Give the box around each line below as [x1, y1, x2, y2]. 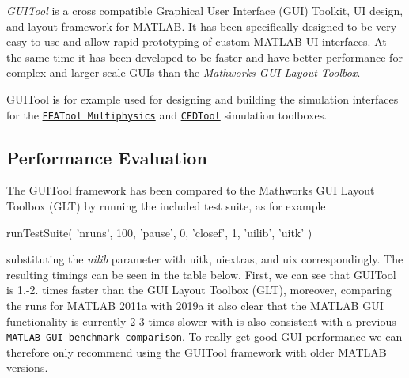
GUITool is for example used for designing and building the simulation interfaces [6, 90, 399, 107]
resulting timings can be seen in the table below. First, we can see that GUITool [6, 266, 396, 282]
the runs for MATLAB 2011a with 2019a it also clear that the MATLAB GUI [6, 297, 384, 313]
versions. [6, 359, 48, 376]
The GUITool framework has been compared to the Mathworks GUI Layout [6, 182, 375, 198]
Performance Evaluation [6, 145, 207, 169]
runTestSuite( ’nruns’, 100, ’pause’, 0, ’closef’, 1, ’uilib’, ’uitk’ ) [6, 224, 312, 240]
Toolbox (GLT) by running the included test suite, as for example [6, 198, 326, 214]
